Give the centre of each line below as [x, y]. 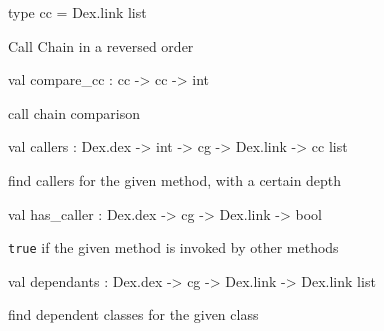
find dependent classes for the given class [133, 314]
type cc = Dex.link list [77, 12]
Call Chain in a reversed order [101, 45]
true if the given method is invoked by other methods [173, 247]
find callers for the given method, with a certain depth [175, 179]
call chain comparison [74, 112]
